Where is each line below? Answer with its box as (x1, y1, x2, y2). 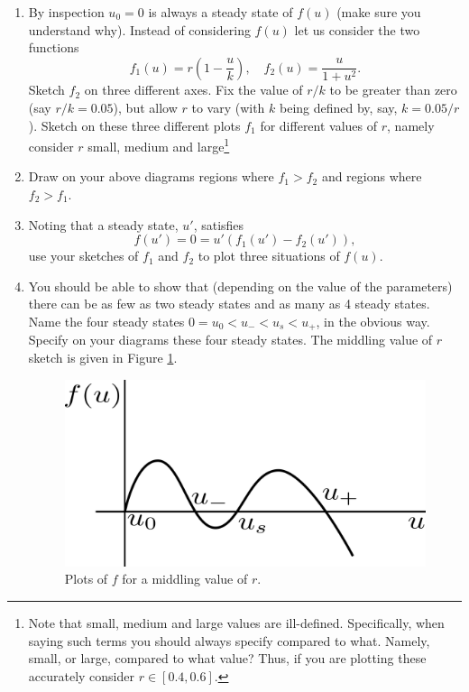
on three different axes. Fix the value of (84, 80, 303, 99)
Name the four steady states (28, 311, 185, 330)
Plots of (64, 569, 108, 588)
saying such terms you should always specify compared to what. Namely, (28, 631, 430, 650)
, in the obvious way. (316, 311, 430, 330)
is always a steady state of (148, 3, 293, 21)
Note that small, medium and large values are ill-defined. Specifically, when (28, 613, 445, 632)
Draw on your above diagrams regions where (28, 167, 274, 186)
